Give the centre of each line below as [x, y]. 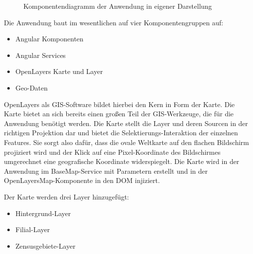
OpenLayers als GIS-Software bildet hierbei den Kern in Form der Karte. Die [119, 104]
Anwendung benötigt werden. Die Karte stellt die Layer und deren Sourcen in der [126, 123]
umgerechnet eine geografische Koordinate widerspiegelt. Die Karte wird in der [122, 161]
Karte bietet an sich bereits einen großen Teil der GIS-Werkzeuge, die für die [119, 114]
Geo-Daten [31, 87]
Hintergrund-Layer [43, 213]
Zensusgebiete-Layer [45, 245]
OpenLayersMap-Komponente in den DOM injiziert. [82, 180]
